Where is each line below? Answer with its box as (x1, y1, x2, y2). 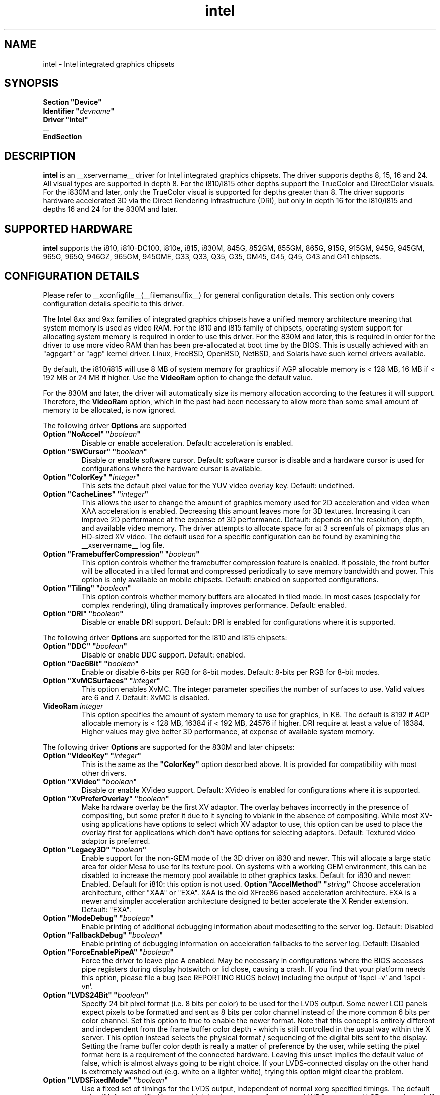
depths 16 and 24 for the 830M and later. (43, 205, 178, 214)
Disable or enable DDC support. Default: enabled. (81, 650, 245, 659)
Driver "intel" (43, 115, 88, 124)
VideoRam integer (43, 701, 103, 710)
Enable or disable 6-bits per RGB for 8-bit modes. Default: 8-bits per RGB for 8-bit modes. (81, 667, 380, 676)
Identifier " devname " (43, 106, 115, 116)
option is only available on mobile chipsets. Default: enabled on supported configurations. (81, 575, 379, 584)
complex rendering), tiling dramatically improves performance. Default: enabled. (81, 600, 347, 609)
